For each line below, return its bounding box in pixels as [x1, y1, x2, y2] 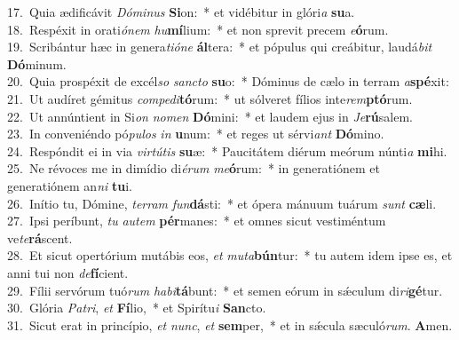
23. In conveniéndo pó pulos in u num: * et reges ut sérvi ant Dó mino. [7, 124, 384, 143]
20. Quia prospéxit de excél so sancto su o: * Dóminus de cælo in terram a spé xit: [7, 72, 449, 91]
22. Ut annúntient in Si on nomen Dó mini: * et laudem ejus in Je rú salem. [7, 107, 414, 125]
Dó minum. [7, 54, 67, 73]
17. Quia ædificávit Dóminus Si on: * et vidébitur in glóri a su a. [7, 3, 355, 20]
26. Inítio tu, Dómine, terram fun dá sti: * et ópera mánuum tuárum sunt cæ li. [7, 194, 437, 212]
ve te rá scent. [7, 228, 73, 247]
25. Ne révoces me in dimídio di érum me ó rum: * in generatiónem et [7, 159, 380, 178]
